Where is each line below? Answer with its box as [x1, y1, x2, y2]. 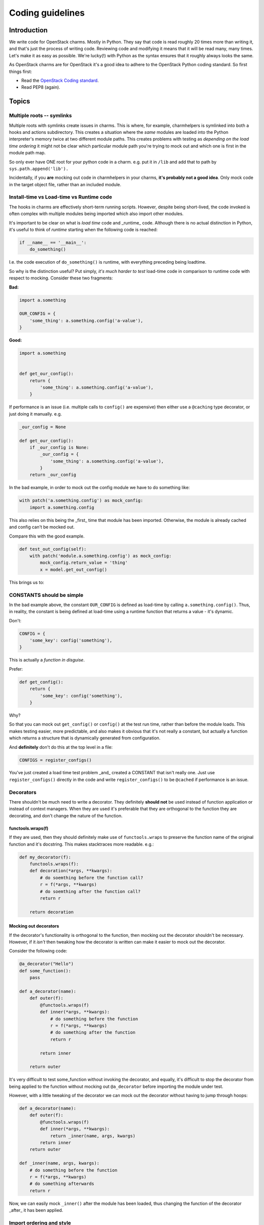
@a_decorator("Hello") [19, 961, 74, 967]
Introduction [9, 26, 48, 34]
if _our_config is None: [29, 444, 89, 450]
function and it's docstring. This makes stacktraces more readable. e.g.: [9, 841, 154, 847]
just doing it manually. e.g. [9, 411, 62, 416]
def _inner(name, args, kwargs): [19, 1160, 100, 1166]
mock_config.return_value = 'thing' [40, 560, 128, 565]
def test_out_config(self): [19, 546, 87, 552]
